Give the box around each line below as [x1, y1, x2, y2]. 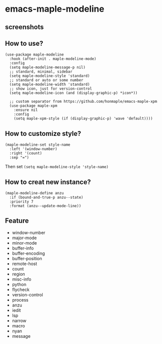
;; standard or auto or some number [9, 78, 83, 83]
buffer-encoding [12, 250, 45, 256]
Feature [5, 217, 29, 225]
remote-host [12, 261, 37, 267]
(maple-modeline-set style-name [5, 142, 70, 147]
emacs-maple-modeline [5, 3, 104, 15]
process [12, 297, 29, 303]
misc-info [12, 276, 32, 282]
